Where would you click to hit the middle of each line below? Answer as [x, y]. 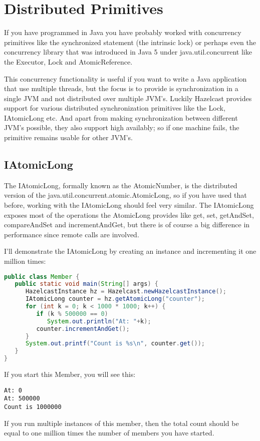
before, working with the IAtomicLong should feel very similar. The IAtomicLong [129, 205]
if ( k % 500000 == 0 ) [72, 314]
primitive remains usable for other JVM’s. [68, 137]
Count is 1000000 [33, 407]
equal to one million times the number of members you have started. [109, 433]
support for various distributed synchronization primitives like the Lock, [115, 108]
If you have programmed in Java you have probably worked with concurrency [123, 32]
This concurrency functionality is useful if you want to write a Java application [125, 78]
